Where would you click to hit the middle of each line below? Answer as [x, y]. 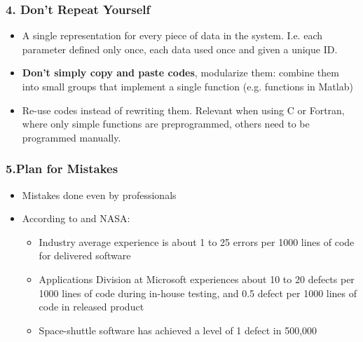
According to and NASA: [76, 218]
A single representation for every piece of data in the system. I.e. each [172, 35]
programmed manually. [71, 137]
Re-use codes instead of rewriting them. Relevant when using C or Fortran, [183, 110]
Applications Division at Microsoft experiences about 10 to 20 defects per [197, 279]
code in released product [91, 307]
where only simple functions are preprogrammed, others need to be [166, 124]
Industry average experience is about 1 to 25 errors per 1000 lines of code [197, 241]
